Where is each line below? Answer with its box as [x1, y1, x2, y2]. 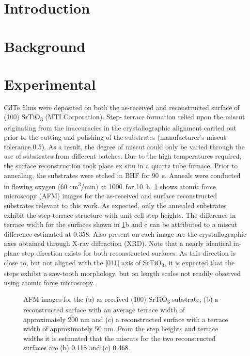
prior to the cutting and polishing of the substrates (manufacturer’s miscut [4, 132, 226, 142]
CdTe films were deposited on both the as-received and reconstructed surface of [4, 102, 240, 112]
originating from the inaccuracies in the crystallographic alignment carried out [4, 122, 236, 132]
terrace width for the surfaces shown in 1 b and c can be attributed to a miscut [4, 219, 237, 229]
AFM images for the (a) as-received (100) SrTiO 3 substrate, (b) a [23, 293, 219, 305]
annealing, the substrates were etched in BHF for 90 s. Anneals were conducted [4, 170, 241, 180]
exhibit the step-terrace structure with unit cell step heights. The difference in [4, 210, 236, 220]
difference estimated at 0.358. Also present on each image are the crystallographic [4, 228, 247, 239]
